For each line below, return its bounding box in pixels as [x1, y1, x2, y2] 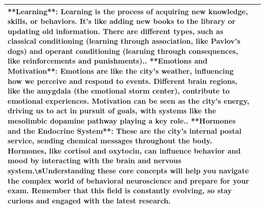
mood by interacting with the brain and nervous [8, 155, 181, 166]
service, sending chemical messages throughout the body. [8, 135, 213, 146]
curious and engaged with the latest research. [8, 195, 171, 205]
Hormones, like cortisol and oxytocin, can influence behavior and [8, 145, 241, 156]
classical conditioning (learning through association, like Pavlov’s [8, 36, 241, 46]
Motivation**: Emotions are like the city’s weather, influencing [8, 66, 234, 76]
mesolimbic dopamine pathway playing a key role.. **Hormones [8, 115, 236, 126]
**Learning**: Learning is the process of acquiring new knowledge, [8, 6, 248, 16]
